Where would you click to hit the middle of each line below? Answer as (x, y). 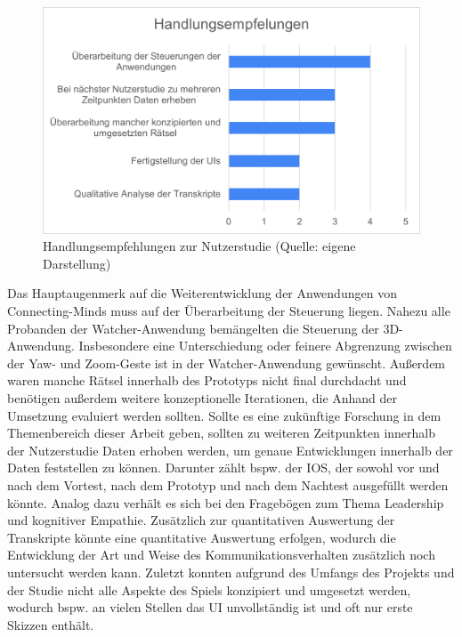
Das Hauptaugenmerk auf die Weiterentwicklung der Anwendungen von (202, 293)
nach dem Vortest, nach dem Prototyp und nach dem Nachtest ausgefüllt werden (228, 484)
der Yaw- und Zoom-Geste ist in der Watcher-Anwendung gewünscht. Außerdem (227, 363)
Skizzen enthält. (51, 624)
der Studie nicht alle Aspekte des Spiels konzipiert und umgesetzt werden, (209, 589)
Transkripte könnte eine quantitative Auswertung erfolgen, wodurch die (202, 537)
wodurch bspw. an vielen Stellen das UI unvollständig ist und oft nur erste (210, 607)
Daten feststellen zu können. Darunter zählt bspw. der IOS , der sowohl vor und (223, 468)
